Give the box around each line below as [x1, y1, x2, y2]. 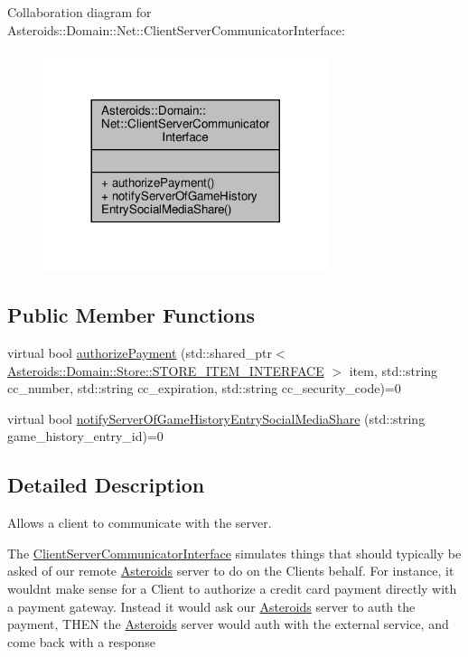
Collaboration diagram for [7, 3, 152, 21]
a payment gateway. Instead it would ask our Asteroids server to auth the [7, 596, 416, 615]
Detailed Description [7, 471, 205, 499]
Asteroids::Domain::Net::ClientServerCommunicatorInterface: [7, 20, 345, 39]
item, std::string [349, 361, 438, 380]
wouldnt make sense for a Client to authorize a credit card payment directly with [7, 578, 457, 597]
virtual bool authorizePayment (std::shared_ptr [7, 343, 273, 361]
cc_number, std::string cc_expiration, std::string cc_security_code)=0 [7, 379, 401, 398]
